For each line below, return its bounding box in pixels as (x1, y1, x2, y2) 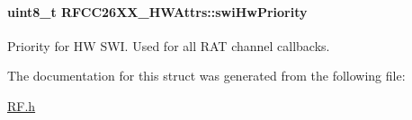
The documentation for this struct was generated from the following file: (7, 66, 406, 85)
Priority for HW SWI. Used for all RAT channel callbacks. (7, 36, 330, 55)
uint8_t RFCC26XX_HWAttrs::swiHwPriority (7, 2, 308, 21)
